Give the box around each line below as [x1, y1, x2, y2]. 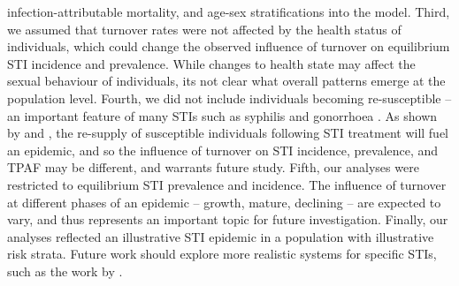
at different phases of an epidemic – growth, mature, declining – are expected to [7, 192, 441, 211]
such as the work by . [7, 261, 123, 280]
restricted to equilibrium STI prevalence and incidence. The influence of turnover [7, 175, 447, 193]
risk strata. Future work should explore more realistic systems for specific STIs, [7, 245, 437, 263]
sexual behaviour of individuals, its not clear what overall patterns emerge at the [7, 71, 446, 90]
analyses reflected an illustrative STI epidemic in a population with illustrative [7, 227, 434, 245]
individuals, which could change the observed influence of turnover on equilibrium [7, 37, 450, 56]
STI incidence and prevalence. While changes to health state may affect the [7, 54, 416, 72]
